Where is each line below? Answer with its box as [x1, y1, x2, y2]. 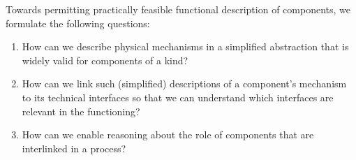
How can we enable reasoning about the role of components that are [22, 127, 314, 142]
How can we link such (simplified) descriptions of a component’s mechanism [22, 76, 347, 91]
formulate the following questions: [6, 15, 150, 30]
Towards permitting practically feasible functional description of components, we [6, 2, 350, 16]
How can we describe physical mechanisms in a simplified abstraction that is [22, 39, 349, 54]
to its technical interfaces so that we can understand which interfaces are [22, 89, 334, 104]
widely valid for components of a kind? [22, 52, 188, 67]
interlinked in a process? [22, 140, 126, 155]
